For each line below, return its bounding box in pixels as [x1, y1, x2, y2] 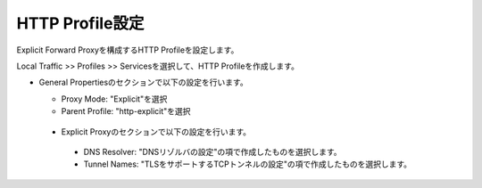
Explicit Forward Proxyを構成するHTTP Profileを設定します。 [16, 45, 239, 55]
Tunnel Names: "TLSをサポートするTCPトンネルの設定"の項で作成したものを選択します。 [83, 159, 412, 169]
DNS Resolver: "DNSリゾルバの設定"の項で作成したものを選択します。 [83, 146, 343, 157]
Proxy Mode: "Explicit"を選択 [61, 94, 168, 104]
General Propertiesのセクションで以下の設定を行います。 [38, 77, 249, 88]
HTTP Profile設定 [16, 13, 145, 33]
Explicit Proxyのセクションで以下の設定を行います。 [61, 126, 252, 137]
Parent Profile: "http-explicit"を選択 [61, 106, 191, 117]
